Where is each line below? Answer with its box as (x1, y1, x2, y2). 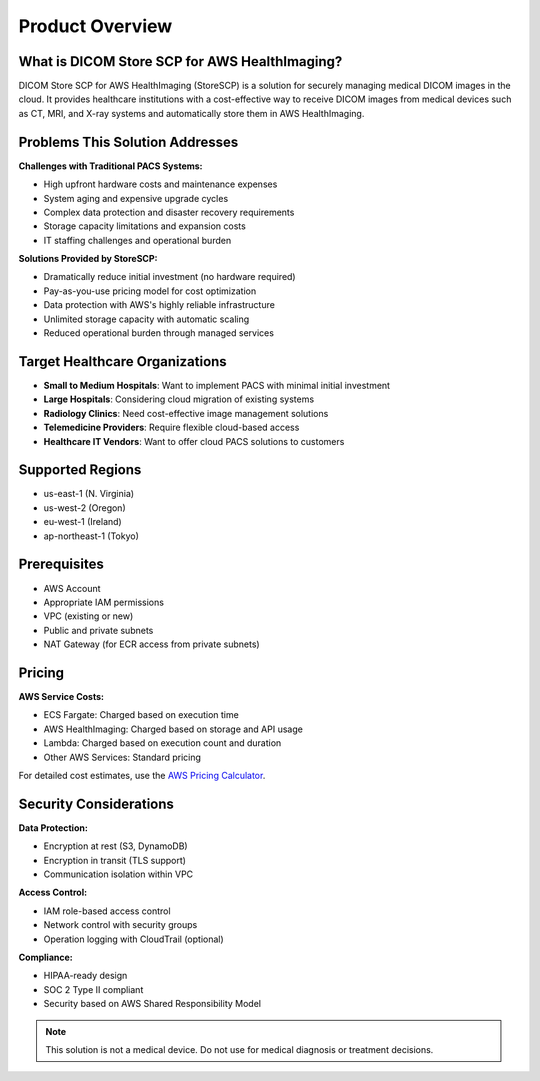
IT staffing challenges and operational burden (43, 234, 232, 246)
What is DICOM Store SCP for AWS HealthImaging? (18, 53, 343, 70)
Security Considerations (18, 795, 175, 812)
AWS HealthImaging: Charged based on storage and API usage (43, 723, 304, 735)
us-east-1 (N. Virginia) (43, 488, 135, 500)
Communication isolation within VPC (43, 868, 194, 880)
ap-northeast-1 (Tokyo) (43, 530, 140, 542)
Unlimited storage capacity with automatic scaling (43, 313, 250, 325)
